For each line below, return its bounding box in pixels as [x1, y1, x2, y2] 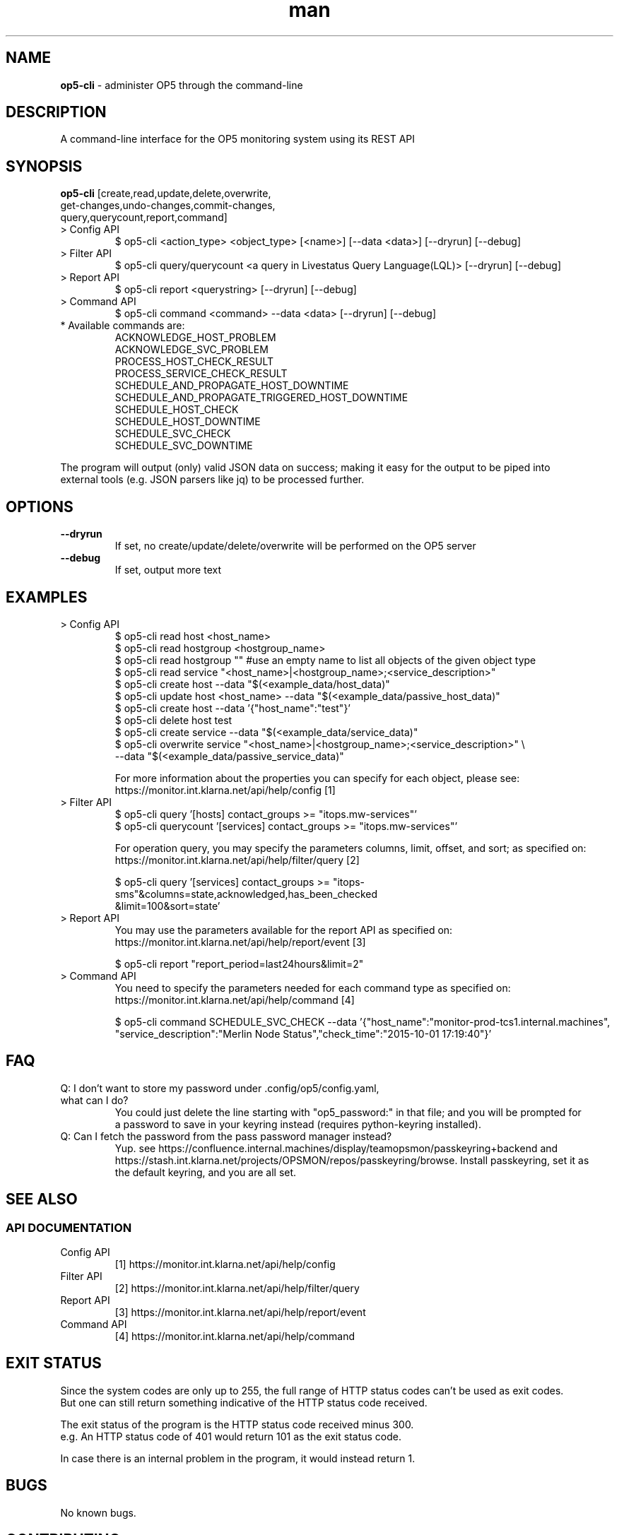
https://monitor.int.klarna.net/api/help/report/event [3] [114, 935, 366, 948]
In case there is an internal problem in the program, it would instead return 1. [60, 1452, 415, 1464]
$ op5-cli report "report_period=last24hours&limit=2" [114, 957, 364, 970]
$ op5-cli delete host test [114, 713, 232, 726]
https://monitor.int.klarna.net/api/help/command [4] [114, 993, 355, 1006]
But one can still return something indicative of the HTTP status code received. [60, 1396, 428, 1409]
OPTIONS [6, 497, 73, 516]
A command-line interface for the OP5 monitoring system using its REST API [60, 133, 415, 146]
